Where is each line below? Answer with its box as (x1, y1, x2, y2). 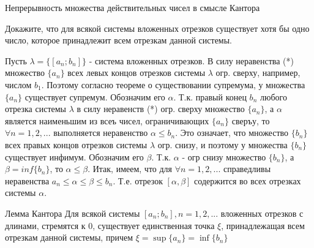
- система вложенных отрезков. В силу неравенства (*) (89, 54, 294, 67)
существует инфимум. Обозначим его (5, 150, 144, 163)
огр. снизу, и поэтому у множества (157, 138, 288, 151)
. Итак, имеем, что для (88, 162, 173, 175)
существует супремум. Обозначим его (24, 90, 165, 103)
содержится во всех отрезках (194, 174, 301, 187)
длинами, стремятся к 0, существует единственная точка (5, 219, 215, 231)
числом (5, 78, 32, 91)
